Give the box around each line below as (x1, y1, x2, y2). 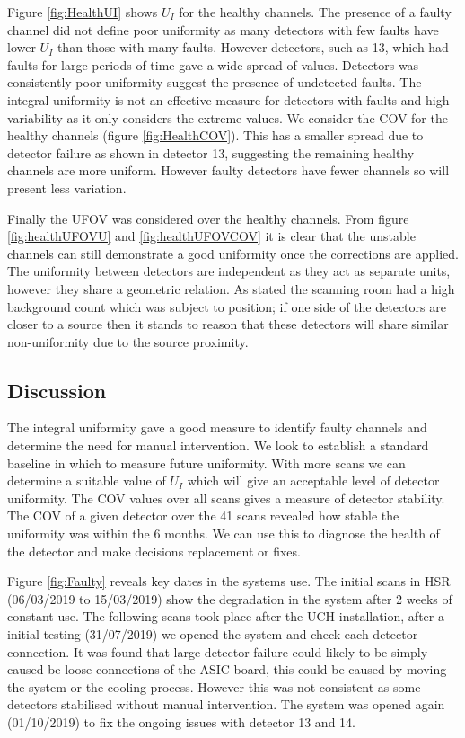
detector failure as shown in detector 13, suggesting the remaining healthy (7, 143, 415, 162)
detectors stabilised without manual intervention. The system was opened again (7, 695, 445, 714)
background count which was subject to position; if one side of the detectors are (7, 297, 446, 316)
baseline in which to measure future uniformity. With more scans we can (7, 453, 406, 472)
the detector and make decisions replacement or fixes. (7, 541, 301, 560)
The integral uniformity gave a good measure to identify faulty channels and (7, 418, 427, 437)
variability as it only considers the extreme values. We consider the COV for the (7, 108, 448, 127)
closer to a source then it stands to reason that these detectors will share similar (7, 315, 449, 333)
